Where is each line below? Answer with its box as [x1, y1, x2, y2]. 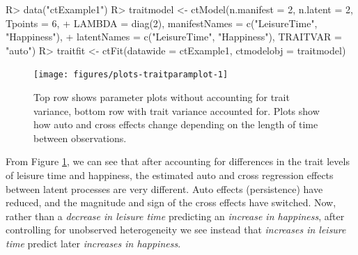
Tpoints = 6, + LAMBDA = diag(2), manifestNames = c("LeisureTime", [6, 15, 318, 30]
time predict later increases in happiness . [6, 235, 181, 250]
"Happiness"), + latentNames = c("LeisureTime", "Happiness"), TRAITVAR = [6, 29, 342, 44]
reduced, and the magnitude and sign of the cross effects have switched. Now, [6, 195, 336, 210]
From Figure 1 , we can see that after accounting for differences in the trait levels [6, 154, 350, 169]
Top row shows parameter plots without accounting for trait [33, 90, 290, 105]
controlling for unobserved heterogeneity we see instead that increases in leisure [6, 222, 346, 237]
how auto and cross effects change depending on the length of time [33, 117, 318, 132]
